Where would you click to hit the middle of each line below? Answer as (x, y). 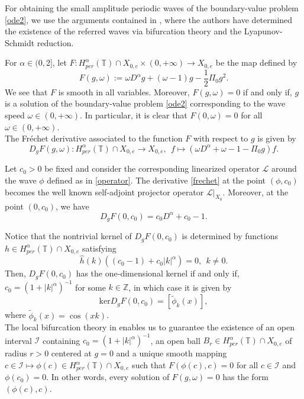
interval (18, 340)
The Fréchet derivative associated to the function (94, 138)
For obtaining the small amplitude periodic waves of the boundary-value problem (152, 8)
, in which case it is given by (180, 287)
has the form (245, 377)
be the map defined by (256, 62)
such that (149, 365)
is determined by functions (230, 236)
